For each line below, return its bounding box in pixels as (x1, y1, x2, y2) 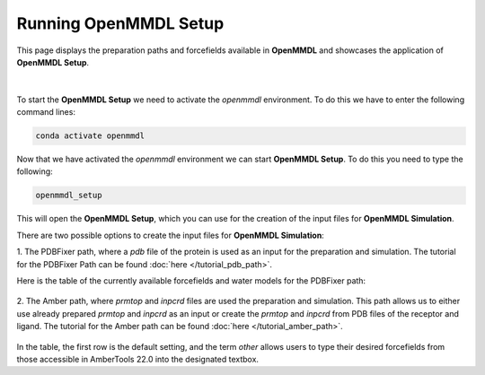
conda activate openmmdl (35, 131, 145, 141)
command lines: (16, 107, 76, 118)
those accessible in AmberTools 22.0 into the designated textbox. (16, 353, 260, 364)
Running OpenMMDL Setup (16, 13, 225, 33)
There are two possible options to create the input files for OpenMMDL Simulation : (16, 230, 325, 240)
